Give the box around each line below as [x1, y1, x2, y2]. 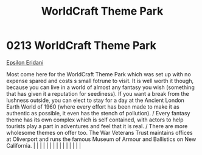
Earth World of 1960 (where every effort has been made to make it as [6, 103, 179, 110]
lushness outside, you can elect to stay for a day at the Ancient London [6, 96, 184, 104]
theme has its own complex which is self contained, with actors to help [6, 116, 184, 123]
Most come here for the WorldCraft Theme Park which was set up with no [6, 70, 192, 77]
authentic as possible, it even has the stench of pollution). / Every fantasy [6, 109, 190, 117]
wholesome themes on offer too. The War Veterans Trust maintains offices [6, 129, 193, 136]
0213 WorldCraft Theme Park [6, 38, 156, 52]
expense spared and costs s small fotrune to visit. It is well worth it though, [6, 77, 193, 84]
